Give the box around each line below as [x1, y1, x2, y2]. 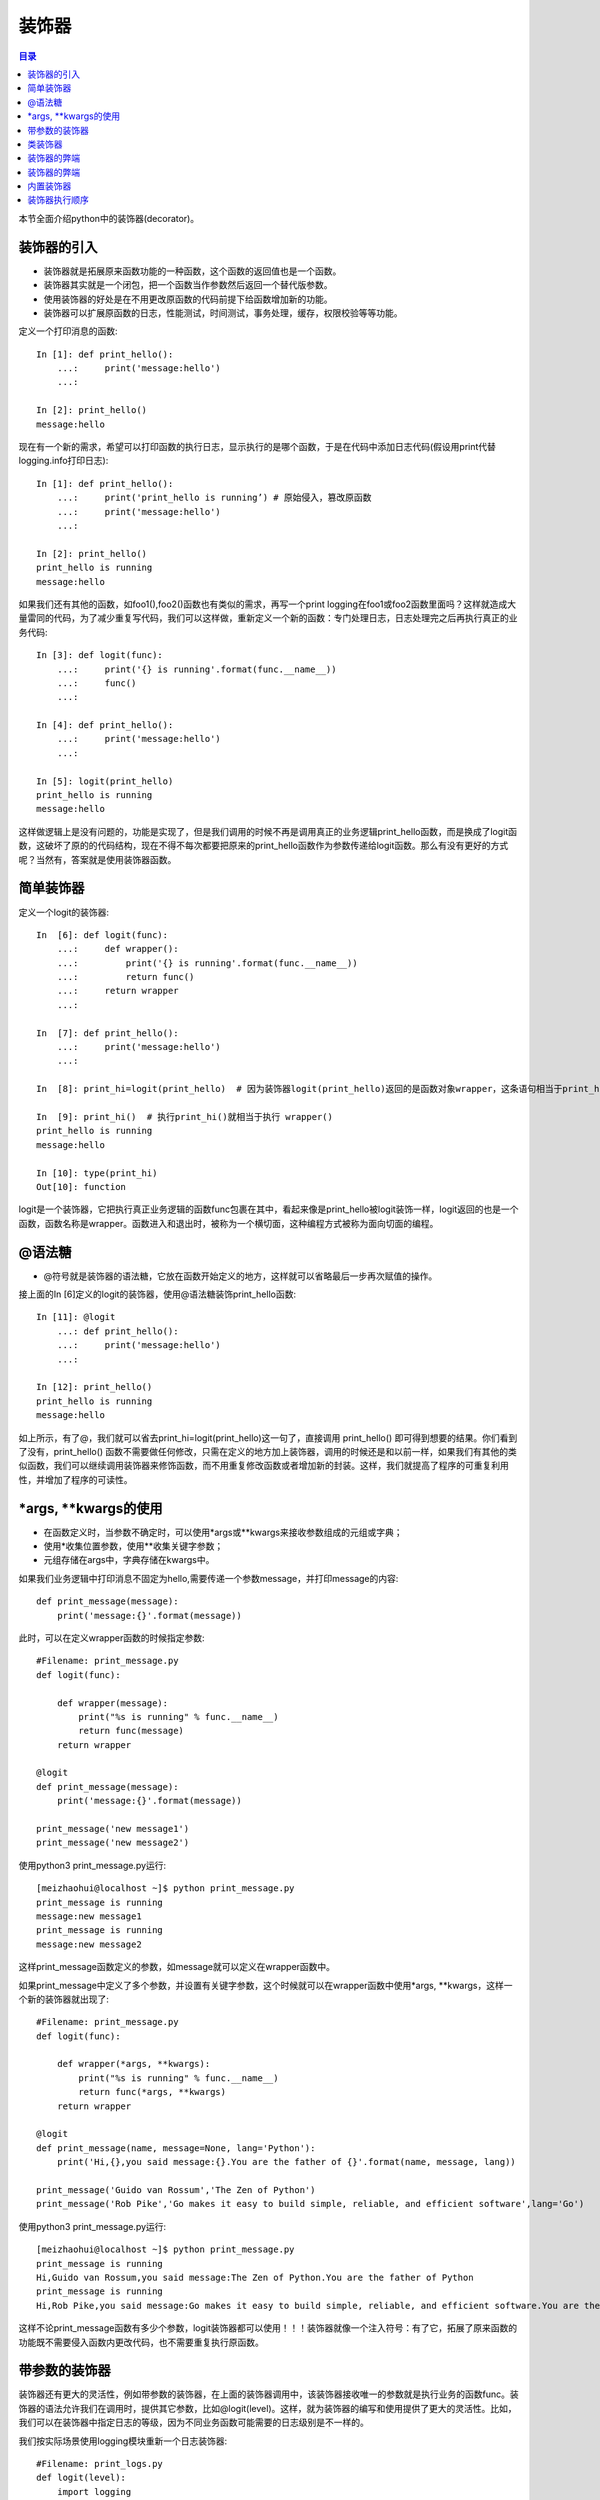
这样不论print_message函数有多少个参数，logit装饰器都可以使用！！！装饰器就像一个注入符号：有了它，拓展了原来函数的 [18, 2322, 518, 2334]
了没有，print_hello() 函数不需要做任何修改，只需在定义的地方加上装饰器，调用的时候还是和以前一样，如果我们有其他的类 [18, 1445, 517, 1457]
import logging [56, 2486, 132, 2497]
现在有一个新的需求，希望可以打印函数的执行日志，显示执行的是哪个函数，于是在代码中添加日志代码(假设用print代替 [18, 441, 497, 453]
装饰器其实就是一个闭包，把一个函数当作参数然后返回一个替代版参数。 [43, 279, 333, 291]
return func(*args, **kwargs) [78, 2086, 227, 2098]
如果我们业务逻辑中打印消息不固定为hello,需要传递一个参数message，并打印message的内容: [18, 1572, 399, 1584]
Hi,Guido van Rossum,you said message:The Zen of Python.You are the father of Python [36, 2271, 474, 2283]
